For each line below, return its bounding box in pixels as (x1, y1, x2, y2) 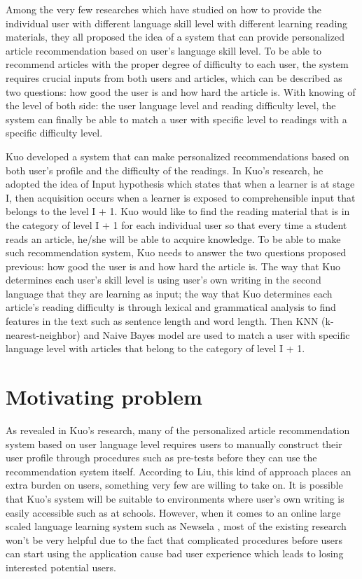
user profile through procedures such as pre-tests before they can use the (6, 450, 317, 465)
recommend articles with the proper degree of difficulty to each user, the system (6, 57, 349, 71)
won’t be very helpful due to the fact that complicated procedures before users (6, 532, 343, 547)
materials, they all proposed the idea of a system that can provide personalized (6, 29, 344, 44)
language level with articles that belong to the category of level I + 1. (6, 341, 305, 356)
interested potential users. (6, 559, 116, 574)
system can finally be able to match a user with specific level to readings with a (6, 111, 347, 126)
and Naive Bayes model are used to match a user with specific (83, 327, 350, 342)
